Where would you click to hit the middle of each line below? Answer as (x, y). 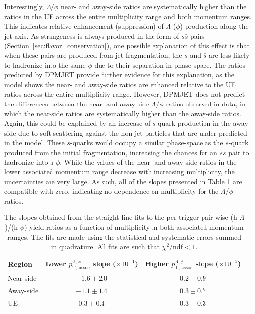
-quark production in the (193, 123)
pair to (239, 152)
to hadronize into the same (45, 65)
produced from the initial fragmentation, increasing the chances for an (111, 152)
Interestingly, (24, 6)
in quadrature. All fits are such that (105, 246)
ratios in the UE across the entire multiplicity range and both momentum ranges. (128, 16)
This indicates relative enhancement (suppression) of (84, 26)
